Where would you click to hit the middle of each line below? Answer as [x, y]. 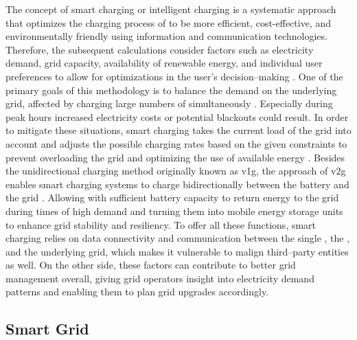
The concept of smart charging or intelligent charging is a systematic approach [171, 9]
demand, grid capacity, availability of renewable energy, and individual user [164, 63]
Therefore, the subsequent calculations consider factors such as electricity [160, 49]
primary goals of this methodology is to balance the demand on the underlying [171, 90]
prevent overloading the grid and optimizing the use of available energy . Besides [175, 157]
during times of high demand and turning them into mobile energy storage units [174, 211]
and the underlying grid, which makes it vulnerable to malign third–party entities [177, 251]
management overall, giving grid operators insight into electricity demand [160, 278]
